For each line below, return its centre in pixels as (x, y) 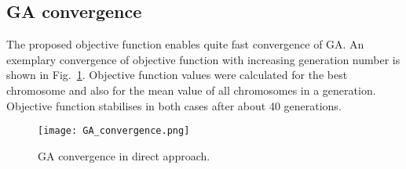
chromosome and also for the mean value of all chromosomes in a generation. (191, 90)
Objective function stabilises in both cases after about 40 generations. (174, 105)
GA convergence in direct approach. (124, 155)
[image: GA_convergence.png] (114, 131)
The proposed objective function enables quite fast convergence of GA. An (185, 44)
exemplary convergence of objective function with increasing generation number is (203, 59)
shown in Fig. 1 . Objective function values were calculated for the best (177, 75)
